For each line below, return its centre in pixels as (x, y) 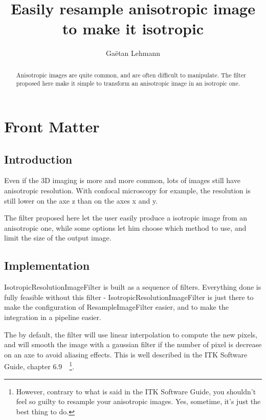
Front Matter (52, 126)
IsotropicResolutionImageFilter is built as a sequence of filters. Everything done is (133, 287)
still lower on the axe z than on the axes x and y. (81, 200)
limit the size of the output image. (58, 238)
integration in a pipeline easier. (53, 317)
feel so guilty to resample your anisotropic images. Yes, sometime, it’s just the (138, 401)
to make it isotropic (133, 28)
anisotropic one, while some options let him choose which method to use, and (125, 227)
